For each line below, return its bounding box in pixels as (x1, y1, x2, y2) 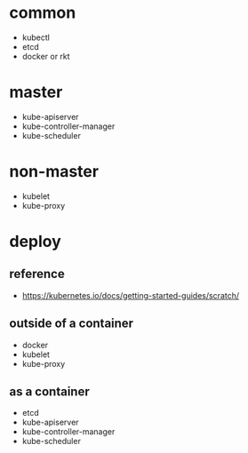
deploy (9, 232, 62, 251)
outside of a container (9, 316, 134, 331)
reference (9, 266, 65, 282)
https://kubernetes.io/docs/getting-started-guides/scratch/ (21, 290, 240, 300)
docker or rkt (21, 51, 70, 61)
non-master (9, 162, 100, 182)
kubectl (21, 32, 51, 43)
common (9, 3, 76, 23)
